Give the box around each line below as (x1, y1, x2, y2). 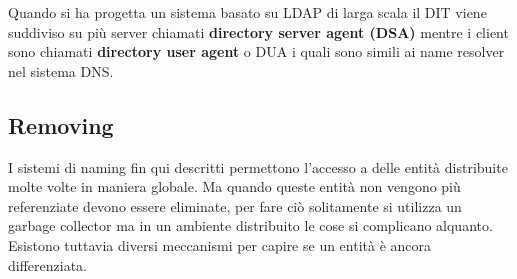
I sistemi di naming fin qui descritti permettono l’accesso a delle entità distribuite (8, 156, 508, 177)
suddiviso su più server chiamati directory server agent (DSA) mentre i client (8, 21, 509, 42)
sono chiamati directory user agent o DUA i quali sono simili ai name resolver (8, 41, 505, 62)
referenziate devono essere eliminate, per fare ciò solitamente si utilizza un (8, 195, 462, 216)
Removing (8, 109, 114, 140)
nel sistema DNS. (8, 60, 114, 81)
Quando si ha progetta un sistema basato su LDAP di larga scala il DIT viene (8, 2, 487, 22)
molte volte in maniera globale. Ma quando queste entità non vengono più (8, 176, 461, 197)
